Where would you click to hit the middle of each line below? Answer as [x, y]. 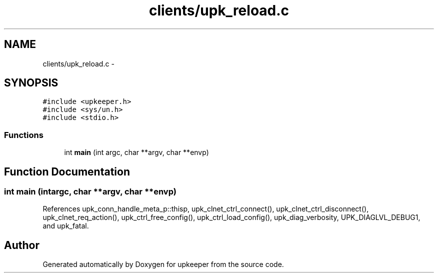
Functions [24, 135]
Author [22, 245]
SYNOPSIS [31, 83]
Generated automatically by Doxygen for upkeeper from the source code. [163, 264]
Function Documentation [67, 171]
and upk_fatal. [66, 226]
